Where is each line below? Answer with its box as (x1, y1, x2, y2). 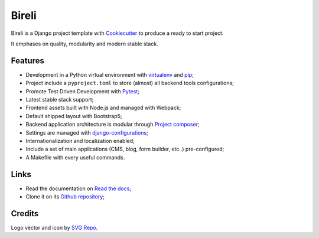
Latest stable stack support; (25, 96, 94, 103)
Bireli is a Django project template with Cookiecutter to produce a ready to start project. (11, 30, 224, 37)
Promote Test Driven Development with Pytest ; (25, 87, 140, 94)
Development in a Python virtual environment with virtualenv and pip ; (25, 71, 194, 78)
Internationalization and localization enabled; (25, 137, 135, 144)
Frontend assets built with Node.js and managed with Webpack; (25, 104, 181, 112)
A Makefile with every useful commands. (25, 154, 125, 161)
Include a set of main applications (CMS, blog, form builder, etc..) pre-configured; (25, 145, 224, 153)
